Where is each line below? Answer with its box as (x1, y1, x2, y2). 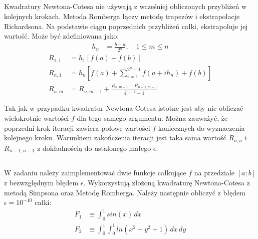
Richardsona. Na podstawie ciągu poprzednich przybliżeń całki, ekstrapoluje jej (4, 21, 248, 31)
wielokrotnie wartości (4, 112, 69, 123)
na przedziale (194, 167, 234, 178)
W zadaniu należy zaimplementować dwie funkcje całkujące (4, 167, 186, 178)
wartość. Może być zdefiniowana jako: (4, 31, 119, 41)
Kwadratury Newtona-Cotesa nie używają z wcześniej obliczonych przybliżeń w (4, 1, 247, 12)
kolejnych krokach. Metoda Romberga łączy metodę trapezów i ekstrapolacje (4, 11, 240, 21)
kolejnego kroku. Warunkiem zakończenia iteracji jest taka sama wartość (4, 132, 226, 143)
